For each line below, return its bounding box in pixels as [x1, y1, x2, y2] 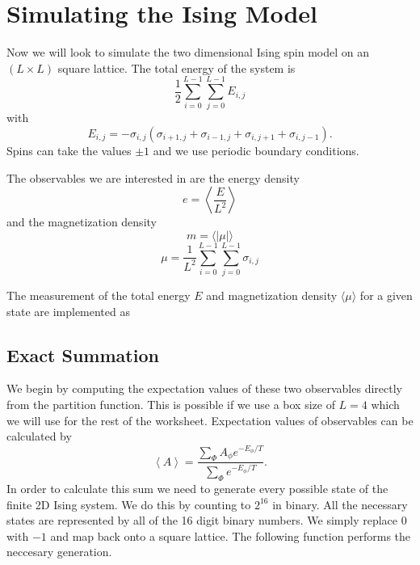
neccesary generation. [6, 543, 112, 560]
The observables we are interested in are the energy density [6, 169, 300, 186]
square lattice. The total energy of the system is [57, 59, 296, 76]
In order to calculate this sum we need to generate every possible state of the [6, 479, 388, 496]
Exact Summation [6, 342, 159, 367]
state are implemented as [6, 302, 130, 319]
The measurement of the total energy [6, 286, 191, 303]
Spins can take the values [6, 142, 132, 159]
